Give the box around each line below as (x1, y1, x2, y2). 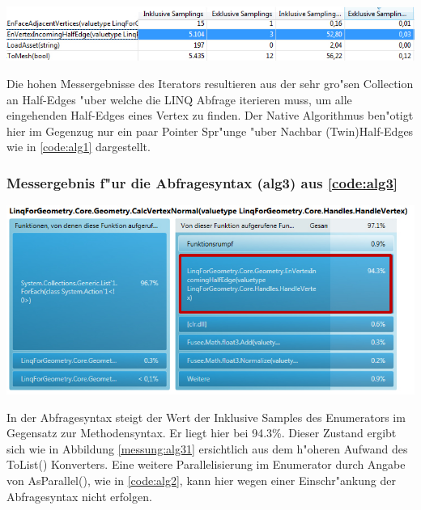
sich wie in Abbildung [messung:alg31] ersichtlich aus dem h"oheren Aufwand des (6, 440, 408, 457)
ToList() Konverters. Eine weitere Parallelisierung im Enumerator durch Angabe (6, 456, 406, 473)
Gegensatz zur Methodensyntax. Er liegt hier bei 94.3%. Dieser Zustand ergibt (6, 424, 397, 441)
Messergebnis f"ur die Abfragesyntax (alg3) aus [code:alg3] (6, 172, 398, 192)
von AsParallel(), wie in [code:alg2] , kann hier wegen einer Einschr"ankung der (6, 471, 396, 488)
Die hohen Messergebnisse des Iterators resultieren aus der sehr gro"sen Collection (6, 74, 414, 91)
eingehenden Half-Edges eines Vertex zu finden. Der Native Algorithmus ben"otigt (6, 107, 414, 124)
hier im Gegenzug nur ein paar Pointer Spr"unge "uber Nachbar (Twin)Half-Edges (6, 122, 414, 139)
